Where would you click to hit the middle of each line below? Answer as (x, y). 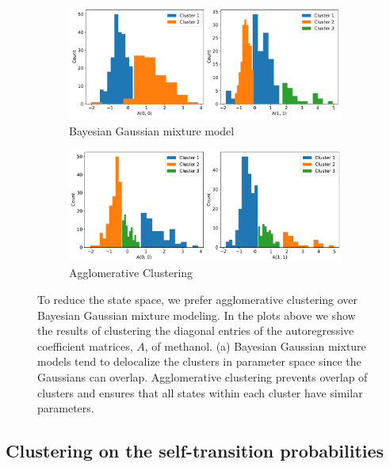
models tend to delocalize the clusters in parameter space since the (199, 361)
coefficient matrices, (85, 346)
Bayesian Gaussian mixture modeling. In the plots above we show (197, 315)
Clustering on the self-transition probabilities (195, 451)
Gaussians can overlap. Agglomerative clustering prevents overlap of (203, 377)
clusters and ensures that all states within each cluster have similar (200, 392)
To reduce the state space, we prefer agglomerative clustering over (198, 300)
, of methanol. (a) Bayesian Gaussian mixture (255, 346)
